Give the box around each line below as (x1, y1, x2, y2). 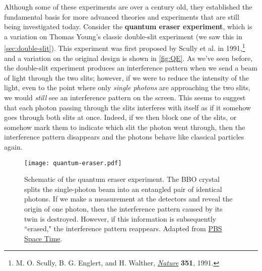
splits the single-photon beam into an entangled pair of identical (24, 183, 222, 194)
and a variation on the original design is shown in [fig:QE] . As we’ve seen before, (4, 52, 253, 63)
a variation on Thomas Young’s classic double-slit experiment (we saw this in (4, 31, 242, 41)
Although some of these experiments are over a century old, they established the (4, 2, 252, 12)
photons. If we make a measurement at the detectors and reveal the (24, 193, 233, 204)
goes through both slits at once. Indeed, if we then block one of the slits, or (4, 112, 237, 122)
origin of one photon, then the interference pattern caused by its (24, 204, 223, 214)
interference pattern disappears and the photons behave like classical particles (4, 131, 244, 142)
